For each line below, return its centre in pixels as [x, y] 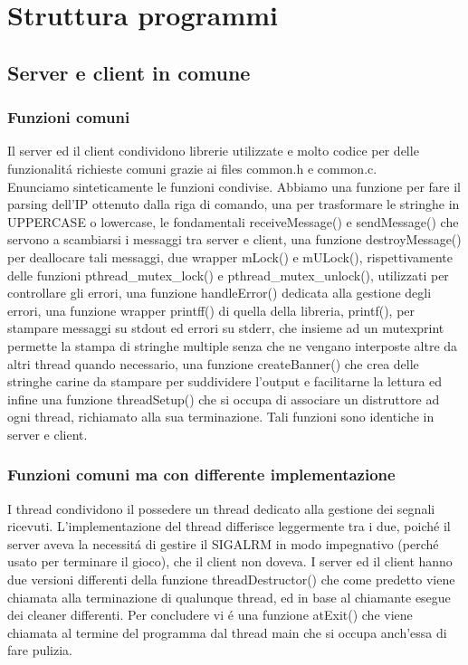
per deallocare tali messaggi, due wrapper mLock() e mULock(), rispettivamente [230, 256]
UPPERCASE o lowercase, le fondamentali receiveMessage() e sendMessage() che [233, 221]
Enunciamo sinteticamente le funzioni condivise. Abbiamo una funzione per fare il [234, 186]
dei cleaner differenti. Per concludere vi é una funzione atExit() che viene [210, 615]
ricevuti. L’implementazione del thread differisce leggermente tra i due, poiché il [229, 526]
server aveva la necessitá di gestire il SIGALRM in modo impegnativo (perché [223, 543]
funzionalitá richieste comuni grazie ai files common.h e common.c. [192, 168]
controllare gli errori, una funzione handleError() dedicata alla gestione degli [220, 293]
